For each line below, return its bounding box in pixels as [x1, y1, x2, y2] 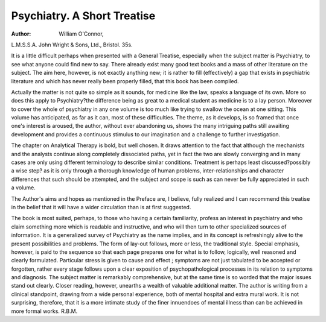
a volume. [11, 184, 36, 191]
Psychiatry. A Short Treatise [11, 9, 156, 22]
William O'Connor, [59, 30, 104, 37]
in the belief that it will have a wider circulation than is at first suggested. [11, 203, 191, 210]
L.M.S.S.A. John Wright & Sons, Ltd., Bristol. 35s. [11, 41, 133, 48]
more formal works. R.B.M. [11, 308, 78, 315]
